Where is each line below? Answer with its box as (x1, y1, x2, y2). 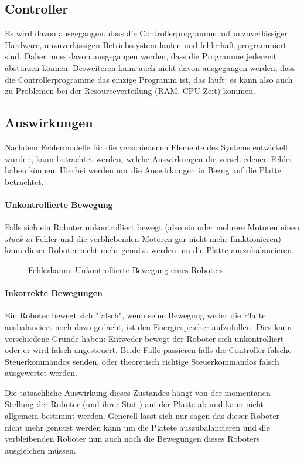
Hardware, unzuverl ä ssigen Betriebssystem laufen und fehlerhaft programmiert (5, 38, 287, 51)
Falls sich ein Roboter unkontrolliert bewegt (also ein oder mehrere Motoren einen (5, 221, 299, 233)
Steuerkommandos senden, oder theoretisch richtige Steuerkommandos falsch (5, 355, 279, 367)
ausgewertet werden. (5, 367, 77, 379)
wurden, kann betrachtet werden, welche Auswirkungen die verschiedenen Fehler (5, 152, 293, 164)
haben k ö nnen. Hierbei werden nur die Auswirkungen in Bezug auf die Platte (5, 164, 281, 176)
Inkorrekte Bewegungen (5, 287, 103, 299)
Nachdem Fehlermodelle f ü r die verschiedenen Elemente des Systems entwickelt (5, 140, 289, 153)
